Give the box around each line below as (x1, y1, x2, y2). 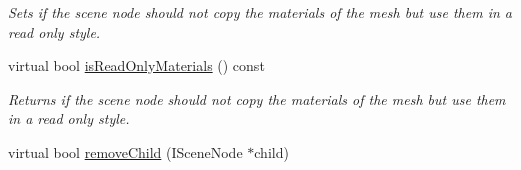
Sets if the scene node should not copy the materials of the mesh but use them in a (8, 2, 512, 22)
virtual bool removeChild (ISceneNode (8, 141, 243, 162)
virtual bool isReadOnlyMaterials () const (8, 55, 265, 76)
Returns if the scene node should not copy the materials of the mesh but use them (8, 88, 506, 109)
